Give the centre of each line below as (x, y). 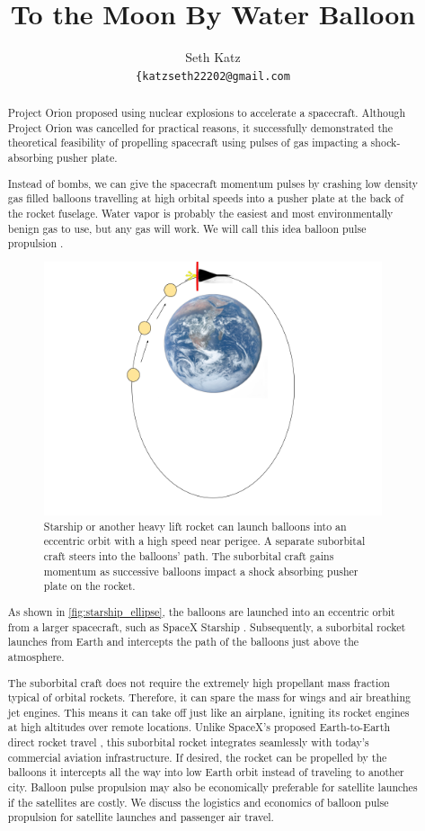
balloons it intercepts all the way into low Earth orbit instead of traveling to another (206, 772)
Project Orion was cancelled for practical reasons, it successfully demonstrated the (200, 127)
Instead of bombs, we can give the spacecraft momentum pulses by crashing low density (213, 183)
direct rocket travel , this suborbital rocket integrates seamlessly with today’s (188, 742)
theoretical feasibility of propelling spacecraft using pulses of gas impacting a (187, 143)
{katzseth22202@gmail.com (213, 76)
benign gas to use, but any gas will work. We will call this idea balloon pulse (187, 228)
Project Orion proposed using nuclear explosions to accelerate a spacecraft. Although (207, 113)
